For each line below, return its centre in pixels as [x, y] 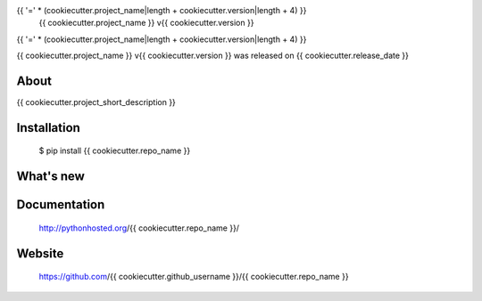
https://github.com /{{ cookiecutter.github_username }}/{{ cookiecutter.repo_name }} [194, 277]
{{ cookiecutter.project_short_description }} [96, 102]
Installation [48, 128]
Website [40, 253]
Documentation [61, 205]
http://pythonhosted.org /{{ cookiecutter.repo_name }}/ [139, 228]
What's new [50, 177]
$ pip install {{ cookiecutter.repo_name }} [115, 150]
